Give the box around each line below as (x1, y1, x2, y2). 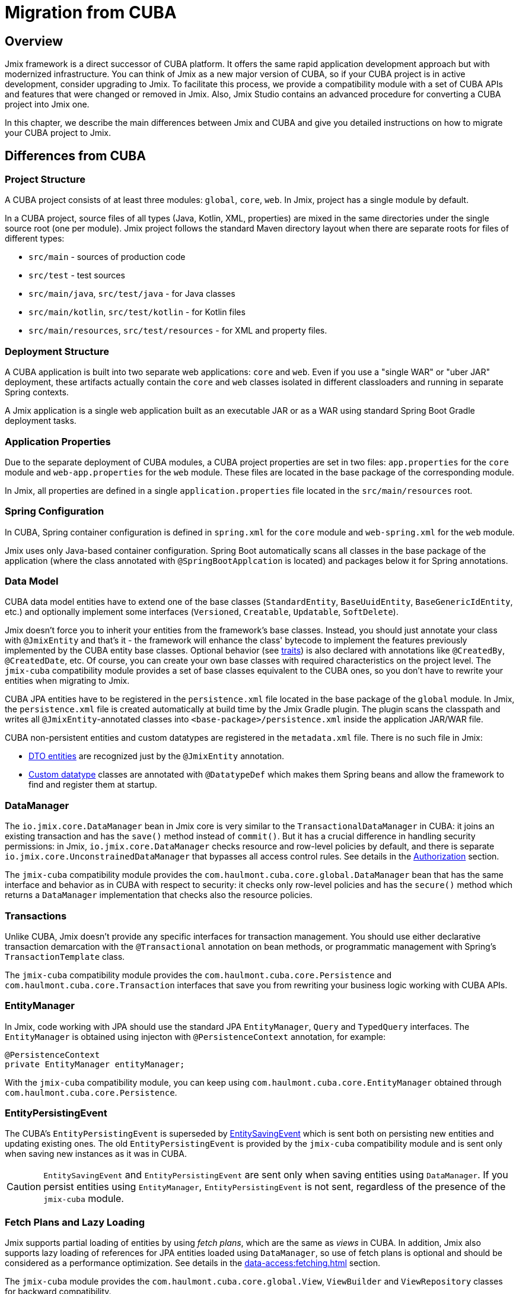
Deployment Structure (5, 345, 109, 357)
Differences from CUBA (5, 148, 146, 163)
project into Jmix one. (5, 99, 90, 110)
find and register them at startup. (28, 779, 157, 790)
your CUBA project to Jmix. (5, 128, 112, 138)
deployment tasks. (5, 416, 77, 426)
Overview (5, 33, 63, 49)
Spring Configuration (5, 505, 104, 518)
